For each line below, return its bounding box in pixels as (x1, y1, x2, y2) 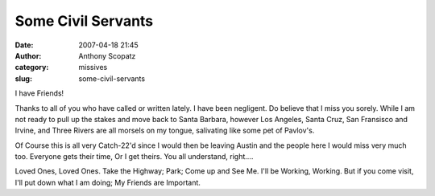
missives (78, 63, 108, 72)
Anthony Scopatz (78, 51, 136, 60)
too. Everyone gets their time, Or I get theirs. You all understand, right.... (14, 152, 254, 161)
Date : (14, 40, 34, 50)
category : (14, 63, 49, 72)
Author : (14, 51, 42, 60)
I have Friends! (14, 88, 64, 98)
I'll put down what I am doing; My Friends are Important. (14, 178, 201, 187)
